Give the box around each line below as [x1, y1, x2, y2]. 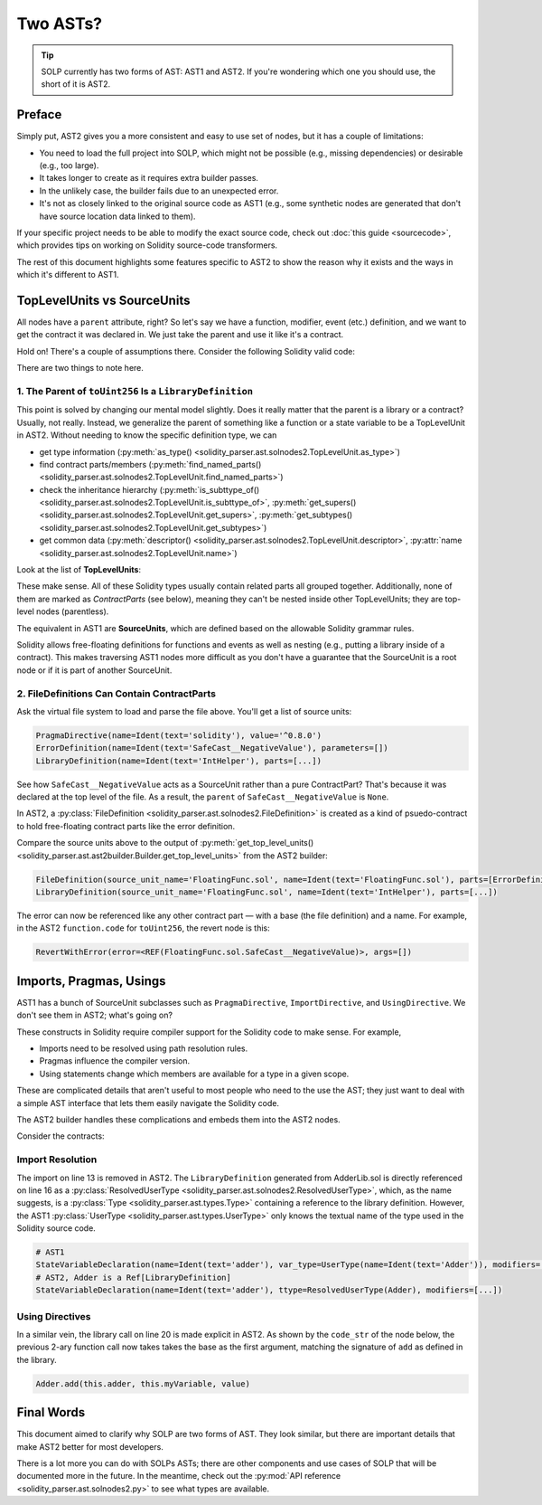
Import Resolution [16, 1153, 98, 1166]
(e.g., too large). [39, 160, 99, 171]
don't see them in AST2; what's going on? [16, 1009, 173, 1021]
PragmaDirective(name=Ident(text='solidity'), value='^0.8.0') [35, 730, 322, 741]
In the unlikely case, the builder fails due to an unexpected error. [39, 185, 279, 196]
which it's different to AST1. [16, 270, 119, 280]
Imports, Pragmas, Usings [16, 973, 166, 989]
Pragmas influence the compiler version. [39, 1055, 190, 1066]
